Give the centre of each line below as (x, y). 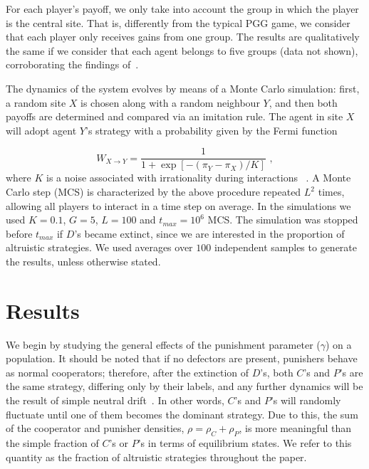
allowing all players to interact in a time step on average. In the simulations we (178, 205)
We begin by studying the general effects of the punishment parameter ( (163, 344)
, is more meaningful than (295, 428)
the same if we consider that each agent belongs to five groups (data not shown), (182, 50)
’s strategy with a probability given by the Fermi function (211, 130)
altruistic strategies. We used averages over (99, 247)
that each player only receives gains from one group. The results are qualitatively (183, 37)
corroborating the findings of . (72, 64)
